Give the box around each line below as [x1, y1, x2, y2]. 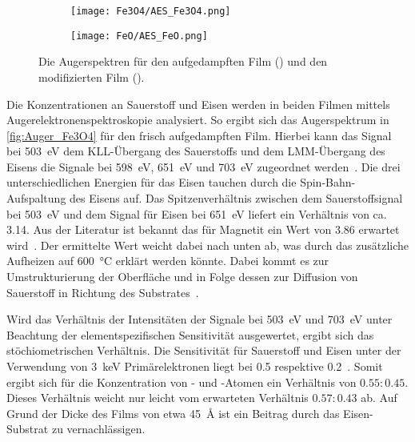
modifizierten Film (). [38, 68, 145, 85]
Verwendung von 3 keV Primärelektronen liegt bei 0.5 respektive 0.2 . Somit [6, 358, 383, 374]
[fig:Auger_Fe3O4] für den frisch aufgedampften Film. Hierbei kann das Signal [6, 127, 392, 143]
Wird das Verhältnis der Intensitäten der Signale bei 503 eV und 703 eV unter [6, 311, 393, 327]
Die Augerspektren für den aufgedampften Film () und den [38, 53, 328, 70]
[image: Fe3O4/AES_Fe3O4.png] [70, 6, 231, 17]
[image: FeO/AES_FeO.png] [70, 30, 208, 42]
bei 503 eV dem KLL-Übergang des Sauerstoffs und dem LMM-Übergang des [6, 143, 385, 159]
